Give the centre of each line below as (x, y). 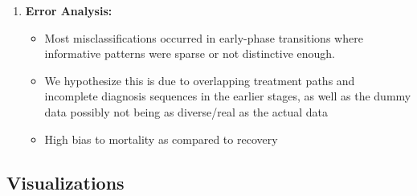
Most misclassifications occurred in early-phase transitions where (204, 37)
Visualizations (65, 182)
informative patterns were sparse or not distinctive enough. (190, 53)
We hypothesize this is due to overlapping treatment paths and (200, 80)
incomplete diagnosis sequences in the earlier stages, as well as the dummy (228, 96)
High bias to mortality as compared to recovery (161, 139)
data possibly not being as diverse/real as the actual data (186, 111)
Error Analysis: (69, 10)
